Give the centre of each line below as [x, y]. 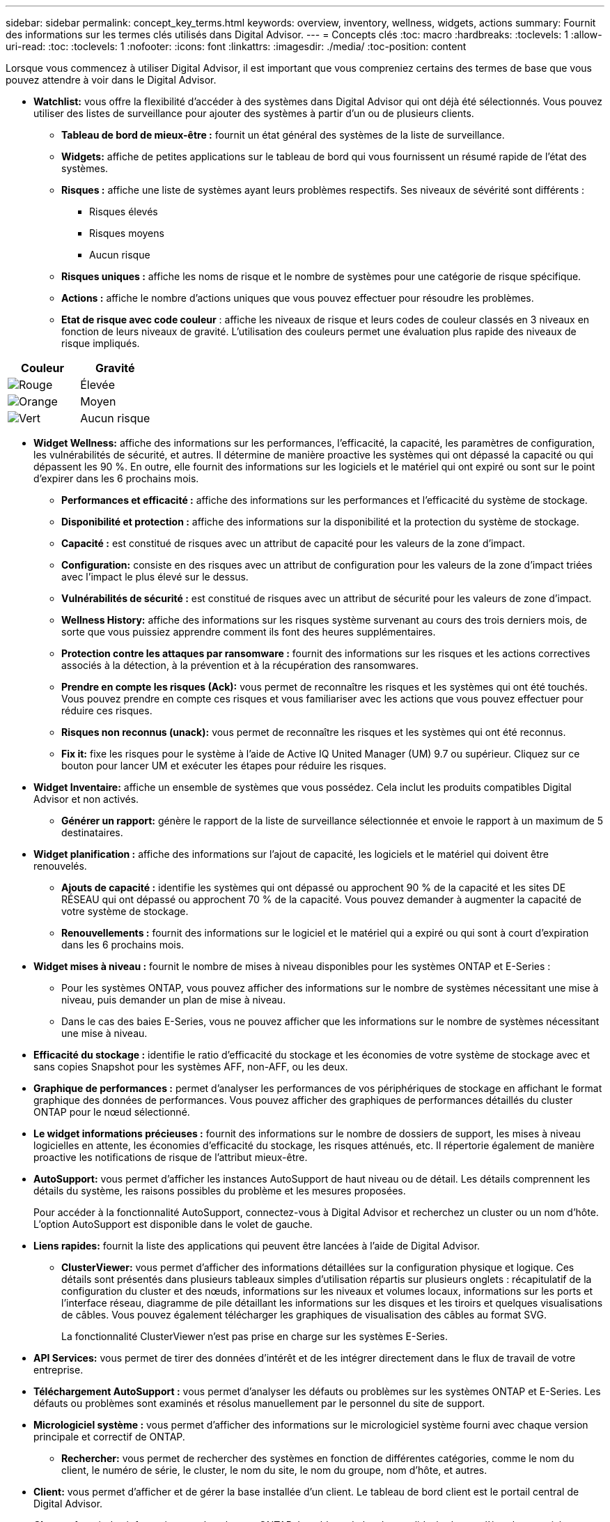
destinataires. [92, 832]
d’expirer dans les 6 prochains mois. [116, 478]
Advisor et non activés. [86, 799]
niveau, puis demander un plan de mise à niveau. [174, 1000]
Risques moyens [127, 233]
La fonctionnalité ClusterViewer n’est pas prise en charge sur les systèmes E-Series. [255, 1336]
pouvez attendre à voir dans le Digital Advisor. [111, 80]
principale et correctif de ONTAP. [109, 1437]
